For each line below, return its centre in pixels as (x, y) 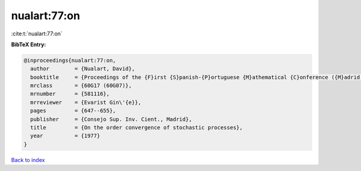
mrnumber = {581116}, (70, 94)
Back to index (28, 160)
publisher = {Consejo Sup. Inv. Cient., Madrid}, (111, 119)
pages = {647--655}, (73, 111)
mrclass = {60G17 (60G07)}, (81, 86)
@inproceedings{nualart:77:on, (70, 60)
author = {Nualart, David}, (83, 69)
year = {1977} (65, 136)
